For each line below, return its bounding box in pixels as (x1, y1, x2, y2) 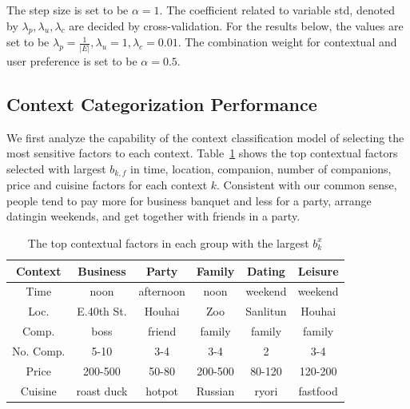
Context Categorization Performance (6, 91, 317, 116)
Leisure (297, 262, 339, 279)
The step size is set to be (6, 2, 129, 18)
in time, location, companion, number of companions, (130, 160, 392, 177)
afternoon (138, 283, 185, 300)
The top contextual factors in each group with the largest (27, 234, 309, 251)
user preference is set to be (6, 52, 137, 69)
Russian (196, 382, 235, 399)
